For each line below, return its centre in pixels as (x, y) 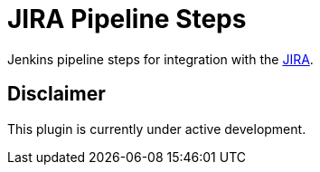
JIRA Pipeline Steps (127, 19)
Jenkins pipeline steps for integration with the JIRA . (160, 59)
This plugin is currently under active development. (157, 129)
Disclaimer (56, 94)
